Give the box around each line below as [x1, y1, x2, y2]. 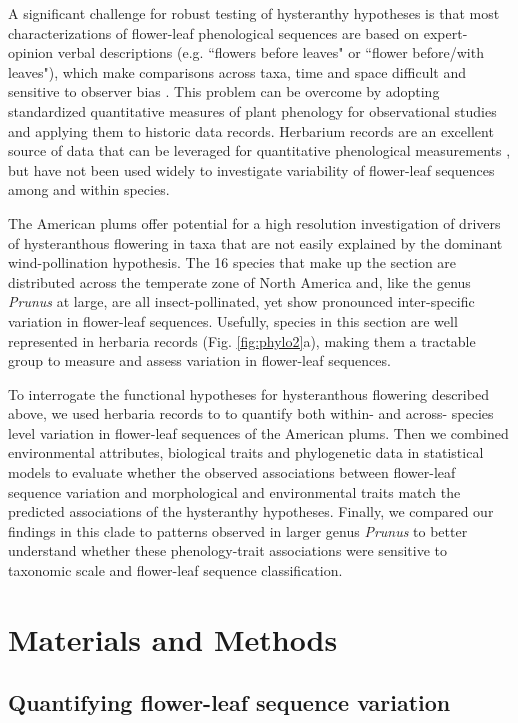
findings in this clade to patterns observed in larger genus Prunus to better [8, 520, 468, 541]
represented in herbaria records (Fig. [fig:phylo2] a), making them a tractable [8, 330, 476, 351]
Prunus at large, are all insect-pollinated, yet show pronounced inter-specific [8, 291, 475, 312]
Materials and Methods [8, 618, 338, 659]
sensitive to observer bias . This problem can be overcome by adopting [8, 81, 440, 102]
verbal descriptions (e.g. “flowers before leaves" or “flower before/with [57, 42, 484, 63]
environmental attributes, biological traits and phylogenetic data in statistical [8, 442, 484, 463]
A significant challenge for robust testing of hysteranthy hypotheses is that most [8, 3, 500, 23]
